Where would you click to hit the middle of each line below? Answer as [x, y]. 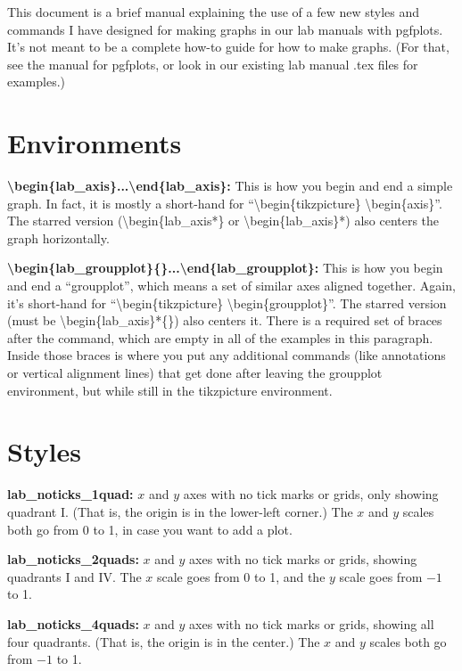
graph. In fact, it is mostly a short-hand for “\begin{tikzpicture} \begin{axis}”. [225, 203]
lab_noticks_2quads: [73, 559]
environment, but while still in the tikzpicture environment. [170, 390]
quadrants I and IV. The [74, 576]
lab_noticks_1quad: [70, 494]
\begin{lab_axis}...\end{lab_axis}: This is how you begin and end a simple [230, 186]
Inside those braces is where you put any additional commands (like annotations [227, 355]
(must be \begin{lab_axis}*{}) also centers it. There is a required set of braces [225, 320]
